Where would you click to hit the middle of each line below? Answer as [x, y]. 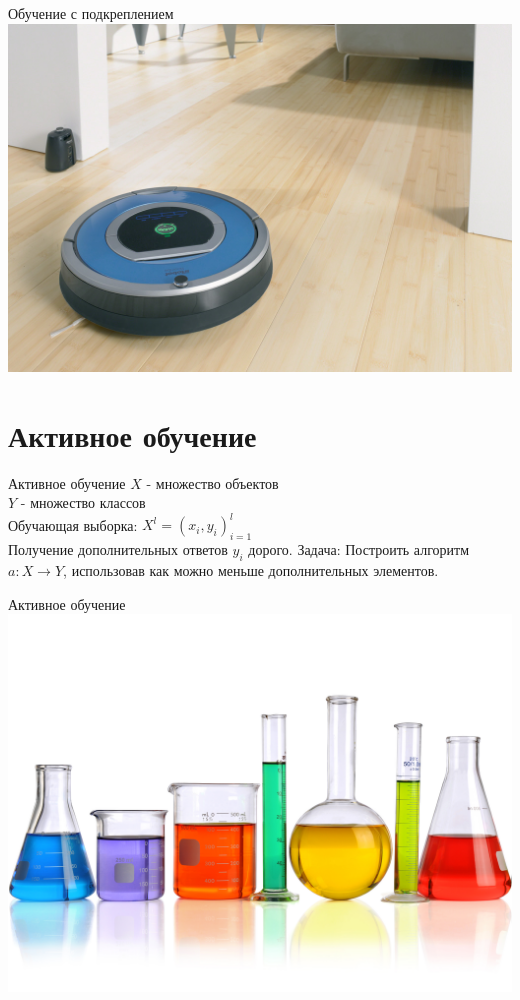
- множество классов [83, 502]
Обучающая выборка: [73, 524]
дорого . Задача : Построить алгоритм [359, 549]
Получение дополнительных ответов [118, 549]
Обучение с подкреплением [91, 13]
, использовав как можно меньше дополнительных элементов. [251, 570]
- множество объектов [212, 482]
